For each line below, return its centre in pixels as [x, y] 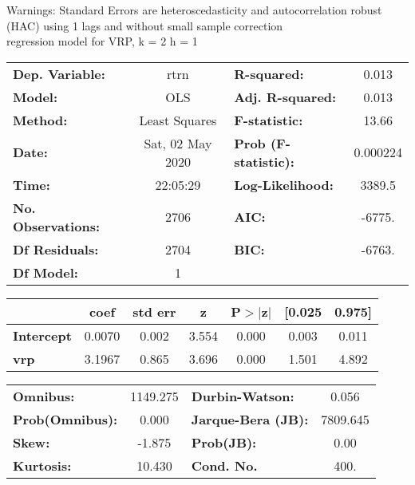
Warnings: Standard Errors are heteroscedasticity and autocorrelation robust [194, 10]
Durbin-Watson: [243, 396]
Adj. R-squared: [285, 97]
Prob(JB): [224, 442]
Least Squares [178, 120]
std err [154, 311]
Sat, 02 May [178, 143]
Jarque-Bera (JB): [250, 419]
